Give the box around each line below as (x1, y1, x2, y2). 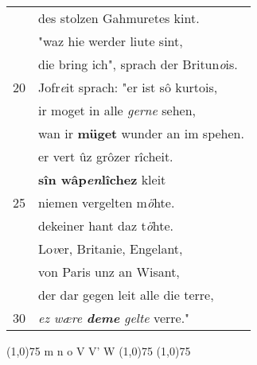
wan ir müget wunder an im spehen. (38, 124, 244, 142)
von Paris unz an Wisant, (38, 262, 180, 281)
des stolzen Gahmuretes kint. (38, 9, 200, 27)
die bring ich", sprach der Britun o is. (38, 55, 238, 73)
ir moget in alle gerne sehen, (38, 101, 196, 119)
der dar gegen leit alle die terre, (38, 285, 214, 304)
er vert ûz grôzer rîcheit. (38, 147, 173, 165)
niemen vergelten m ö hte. (38, 193, 175, 212)
